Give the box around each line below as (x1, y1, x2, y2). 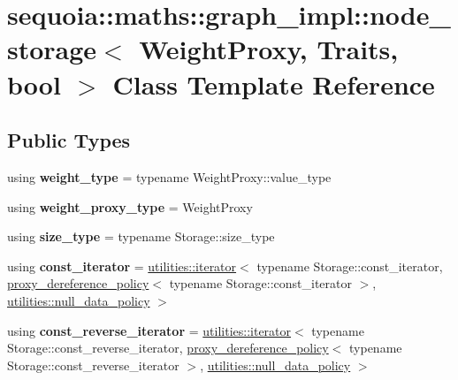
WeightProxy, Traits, (139, 31, 399, 67)
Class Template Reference (112, 65, 435, 102)
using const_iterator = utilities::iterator (7, 256, 237, 275)
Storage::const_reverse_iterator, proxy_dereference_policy (7, 338, 329, 357)
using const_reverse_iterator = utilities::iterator (7, 321, 292, 339)
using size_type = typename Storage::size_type (7, 227, 275, 246)
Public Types (7, 126, 131, 154)
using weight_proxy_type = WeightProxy (7, 197, 253, 216)
